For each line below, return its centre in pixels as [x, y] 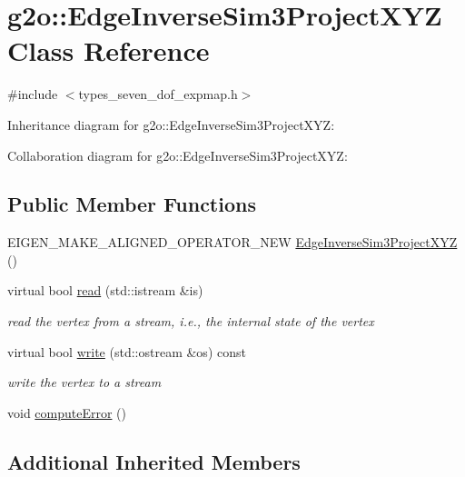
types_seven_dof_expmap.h [158, 94]
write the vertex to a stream [84, 382]
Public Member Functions [132, 204]
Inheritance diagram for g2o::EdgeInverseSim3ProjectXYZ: [171, 124]
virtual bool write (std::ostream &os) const [127, 351]
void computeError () [67, 412]
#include [33, 94]
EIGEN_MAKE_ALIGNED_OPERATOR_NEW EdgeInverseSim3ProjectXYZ [232, 242]
